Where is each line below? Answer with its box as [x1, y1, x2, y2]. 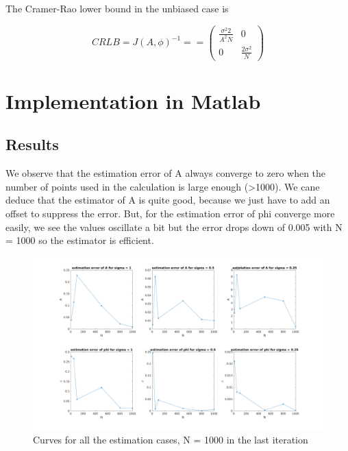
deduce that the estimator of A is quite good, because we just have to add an [5, 193, 330, 207]
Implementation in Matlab [5, 86, 261, 114]
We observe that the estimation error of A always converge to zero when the [5, 166, 326, 180]
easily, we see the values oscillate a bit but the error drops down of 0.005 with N [5, 219, 343, 234]
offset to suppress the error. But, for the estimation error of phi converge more [5, 206, 335, 220]
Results [5, 134, 59, 155]
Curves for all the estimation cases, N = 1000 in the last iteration [33, 432, 308, 446]
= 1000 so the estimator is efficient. [5, 233, 154, 247]
